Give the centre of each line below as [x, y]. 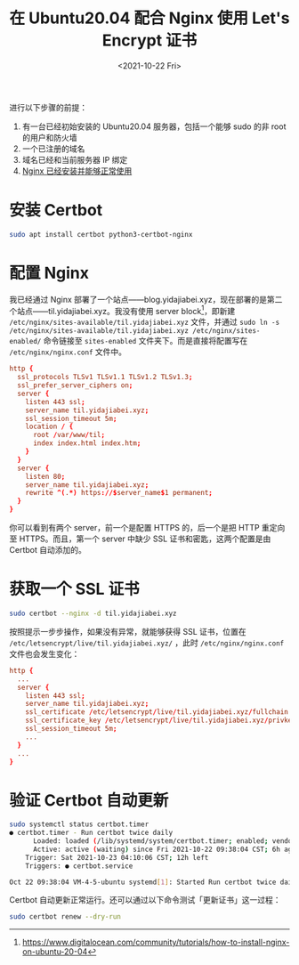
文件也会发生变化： [44, 653]
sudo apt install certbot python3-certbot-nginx [101, 234]
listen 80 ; [45, 476]
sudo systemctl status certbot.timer [79, 824]
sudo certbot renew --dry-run [65, 917]
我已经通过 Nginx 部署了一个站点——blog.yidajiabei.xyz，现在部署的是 [138, 299]
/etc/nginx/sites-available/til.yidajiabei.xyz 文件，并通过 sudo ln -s [145, 322]
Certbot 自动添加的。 [48, 550]
